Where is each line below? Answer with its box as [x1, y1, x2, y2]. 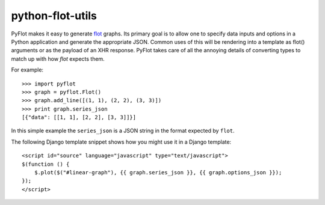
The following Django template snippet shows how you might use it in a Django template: [11, 138, 232, 145]
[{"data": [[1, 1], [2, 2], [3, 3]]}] [22, 114, 137, 121]
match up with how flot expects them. [11, 55, 105, 63]
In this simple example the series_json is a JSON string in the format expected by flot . [11, 127, 235, 135]
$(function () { [22, 161, 70, 168]
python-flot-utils [11, 9, 97, 22]
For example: [11, 66, 44, 73]
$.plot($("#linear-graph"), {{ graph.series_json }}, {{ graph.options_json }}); [34, 169, 282, 176]
